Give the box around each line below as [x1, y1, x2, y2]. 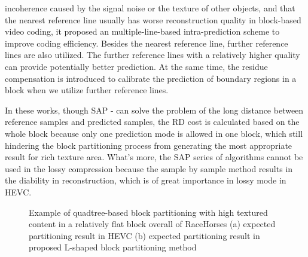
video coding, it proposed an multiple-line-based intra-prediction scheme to [5, 25, 280, 38]
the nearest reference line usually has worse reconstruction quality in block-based [5, 13, 301, 26]
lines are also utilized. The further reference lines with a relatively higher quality [5, 48, 300, 61]
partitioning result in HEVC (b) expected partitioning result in [29, 229, 260, 241]
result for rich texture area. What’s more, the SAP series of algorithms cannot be [5, 151, 303, 163]
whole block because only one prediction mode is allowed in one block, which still [5, 127, 303, 139]
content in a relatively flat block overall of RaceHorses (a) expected [29, 218, 276, 230]
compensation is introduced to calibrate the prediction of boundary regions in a [5, 72, 297, 84]
